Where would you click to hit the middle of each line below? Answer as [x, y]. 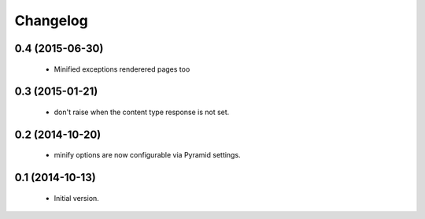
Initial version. [77, 198]
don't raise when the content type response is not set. [142, 112]
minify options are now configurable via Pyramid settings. [147, 155]
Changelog [51, 20]
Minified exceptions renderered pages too [122, 69]
